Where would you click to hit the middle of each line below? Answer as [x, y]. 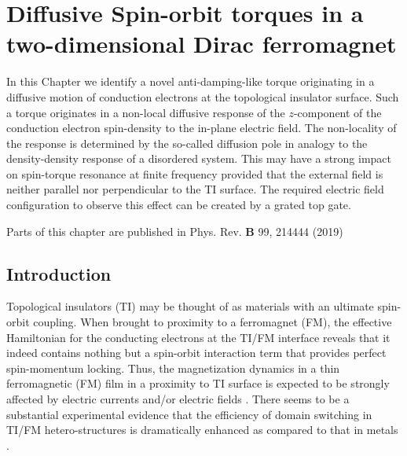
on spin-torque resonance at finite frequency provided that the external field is [195, 173]
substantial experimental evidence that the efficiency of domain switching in [189, 414]
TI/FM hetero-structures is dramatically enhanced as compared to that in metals [202, 430]
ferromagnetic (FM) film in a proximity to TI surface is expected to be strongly [198, 383]
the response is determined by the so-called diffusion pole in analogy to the [187, 143]
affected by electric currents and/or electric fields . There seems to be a [178, 399]
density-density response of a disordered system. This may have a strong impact [199, 158]
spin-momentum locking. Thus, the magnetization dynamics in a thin [173, 368]
